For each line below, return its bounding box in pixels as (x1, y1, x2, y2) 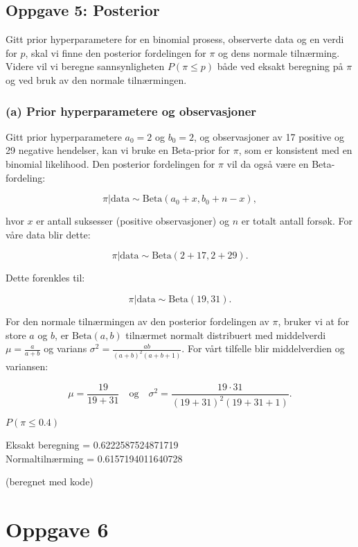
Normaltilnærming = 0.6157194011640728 (6, 451, 183, 465)
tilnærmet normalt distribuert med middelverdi (125, 327, 326, 342)
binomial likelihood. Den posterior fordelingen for (6, 156, 215, 171)
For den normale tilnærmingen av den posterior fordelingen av (6, 313, 269, 328)
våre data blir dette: (6, 227, 91, 241)
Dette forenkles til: (6, 270, 85, 285)
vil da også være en (226, 156, 309, 171)
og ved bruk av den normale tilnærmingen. (6, 72, 187, 87)
